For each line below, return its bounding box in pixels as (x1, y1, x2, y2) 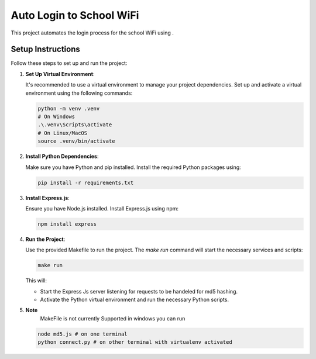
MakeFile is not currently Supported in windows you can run (40, 315, 186, 322)
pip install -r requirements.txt (37, 179, 134, 186)
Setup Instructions (11, 44, 80, 54)
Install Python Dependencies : (25, 153, 99, 160)
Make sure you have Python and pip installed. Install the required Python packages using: (25, 164, 241, 171)
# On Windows (37, 113, 75, 120)
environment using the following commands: (25, 89, 133, 96)
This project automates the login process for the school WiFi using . (11, 29, 174, 36)
